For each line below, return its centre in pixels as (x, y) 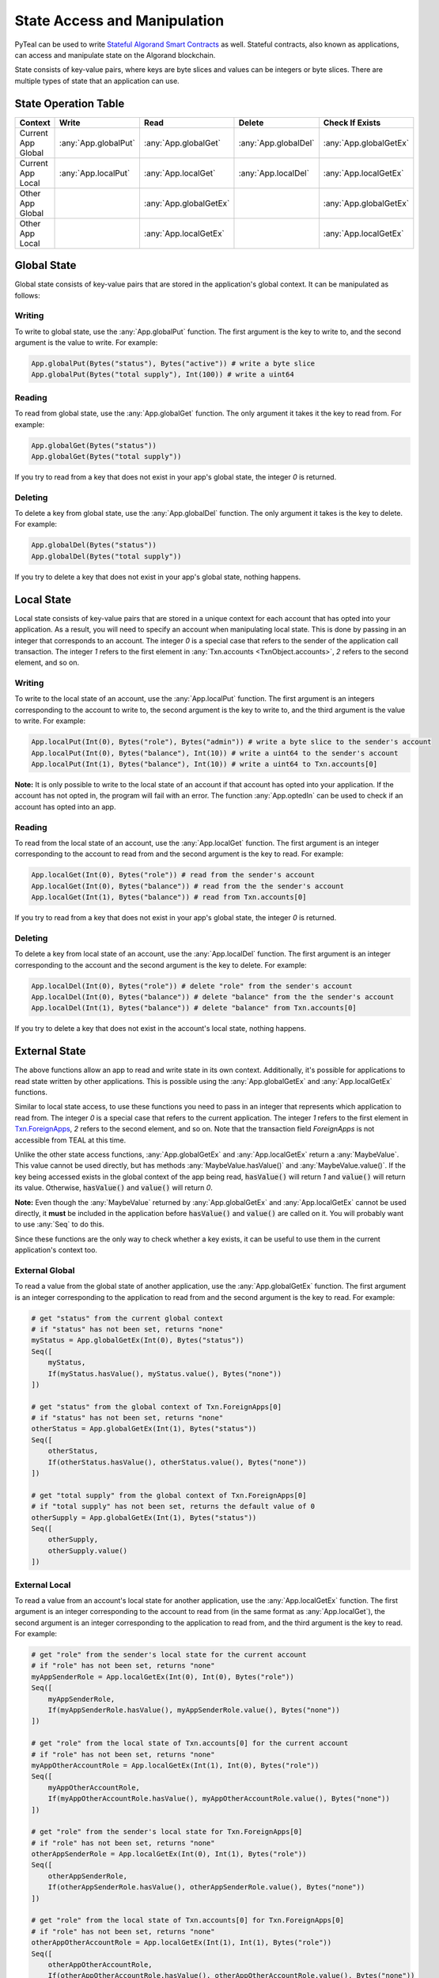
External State (50, 1051)
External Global (45, 1270)
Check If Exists (352, 123)
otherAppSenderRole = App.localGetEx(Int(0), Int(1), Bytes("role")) (169, 1854)
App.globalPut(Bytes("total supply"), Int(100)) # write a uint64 (163, 375)
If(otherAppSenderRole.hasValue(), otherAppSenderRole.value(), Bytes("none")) (206, 1887)
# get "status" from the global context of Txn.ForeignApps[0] (157, 1407)
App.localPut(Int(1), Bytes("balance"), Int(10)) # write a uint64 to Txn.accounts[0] (204, 764)
